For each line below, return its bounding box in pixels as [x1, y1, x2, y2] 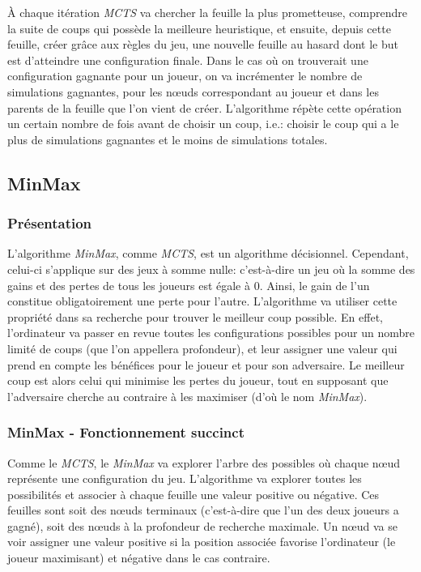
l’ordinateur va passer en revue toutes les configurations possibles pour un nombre [7, 324, 415, 341]
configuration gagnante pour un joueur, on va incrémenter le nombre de [7, 67, 363, 84]
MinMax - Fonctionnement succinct [7, 422, 245, 442]
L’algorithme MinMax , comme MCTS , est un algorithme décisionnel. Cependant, [7, 245, 409, 262]
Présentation [7, 213, 92, 233]
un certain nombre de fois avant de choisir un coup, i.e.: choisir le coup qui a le [7, 115, 399, 132]
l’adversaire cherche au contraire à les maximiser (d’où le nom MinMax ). [7, 387, 368, 404]
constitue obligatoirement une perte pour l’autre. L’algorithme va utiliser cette [7, 292, 398, 309]
